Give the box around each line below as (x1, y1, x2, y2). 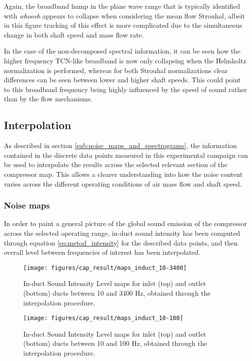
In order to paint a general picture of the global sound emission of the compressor (4, 218, 247, 228)
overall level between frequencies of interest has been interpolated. (4, 247, 201, 257)
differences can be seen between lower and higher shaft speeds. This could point (4, 75, 241, 85)
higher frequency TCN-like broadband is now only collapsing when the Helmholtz (4, 55, 247, 65)
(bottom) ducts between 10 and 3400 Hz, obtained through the (23, 287, 211, 298)
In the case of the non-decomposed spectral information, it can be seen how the (4, 46, 240, 56)
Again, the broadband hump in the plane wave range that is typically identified (4, 1, 240, 11)
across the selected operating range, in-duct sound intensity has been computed (4, 228, 240, 238)
